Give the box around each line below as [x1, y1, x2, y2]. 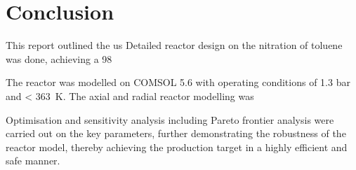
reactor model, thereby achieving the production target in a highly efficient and [6, 139, 348, 154]
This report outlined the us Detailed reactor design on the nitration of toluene [6, 38, 343, 52]
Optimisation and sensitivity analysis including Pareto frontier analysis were [6, 112, 334, 127]
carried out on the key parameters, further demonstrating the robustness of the [6, 126, 346, 141]
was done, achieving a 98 [6, 51, 112, 66]
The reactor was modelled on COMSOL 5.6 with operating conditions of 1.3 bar [6, 75, 350, 90]
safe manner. [6, 153, 60, 168]
